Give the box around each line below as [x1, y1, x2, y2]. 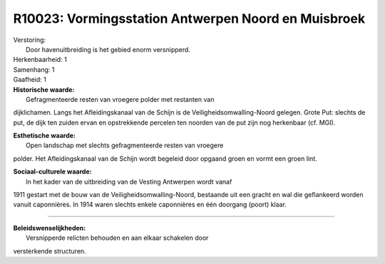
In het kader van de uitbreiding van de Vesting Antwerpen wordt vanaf [26, 177, 232, 186]
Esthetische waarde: [13, 132, 76, 140]
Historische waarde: [13, 85, 75, 94]
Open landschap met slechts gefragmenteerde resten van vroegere [26, 141, 224, 149]
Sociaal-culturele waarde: [13, 167, 92, 176]
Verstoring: [13, 36, 46, 44]
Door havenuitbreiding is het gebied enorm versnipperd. [26, 45, 190, 53]
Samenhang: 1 [13, 65, 55, 74]
